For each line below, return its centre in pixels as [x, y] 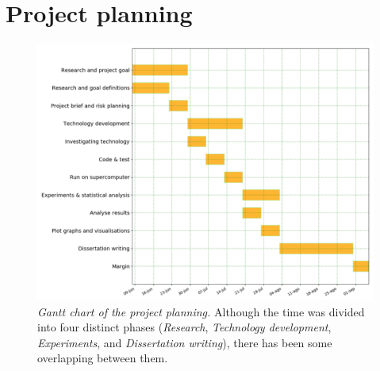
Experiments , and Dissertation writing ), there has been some [185, 342]
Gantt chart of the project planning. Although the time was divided [201, 311]
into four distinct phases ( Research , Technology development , [184, 327]
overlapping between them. [103, 358]
